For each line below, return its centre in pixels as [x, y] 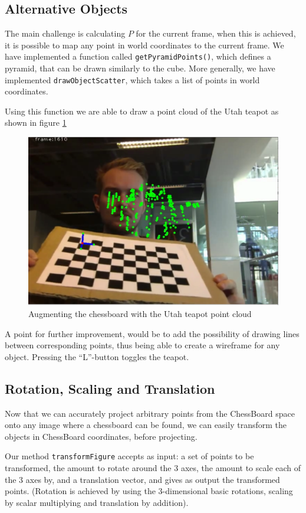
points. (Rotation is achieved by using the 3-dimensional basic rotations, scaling [149, 491]
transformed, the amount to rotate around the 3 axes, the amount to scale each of [153, 467]
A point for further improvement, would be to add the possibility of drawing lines [152, 333]
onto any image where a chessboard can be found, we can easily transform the [146, 425]
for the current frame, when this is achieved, [216, 33]
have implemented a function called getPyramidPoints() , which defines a [138, 56]
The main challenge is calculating [65, 33]
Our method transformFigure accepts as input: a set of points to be [129, 456]
